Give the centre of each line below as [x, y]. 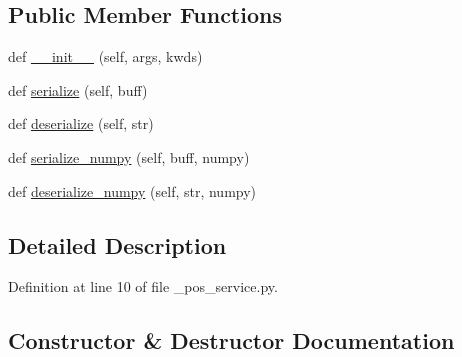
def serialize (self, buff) [78, 89]
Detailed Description [117, 244]
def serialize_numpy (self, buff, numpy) [129, 156]
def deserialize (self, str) [81, 123]
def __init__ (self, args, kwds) [105, 56]
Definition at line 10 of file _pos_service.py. [143, 286]
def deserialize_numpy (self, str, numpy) [132, 190]
